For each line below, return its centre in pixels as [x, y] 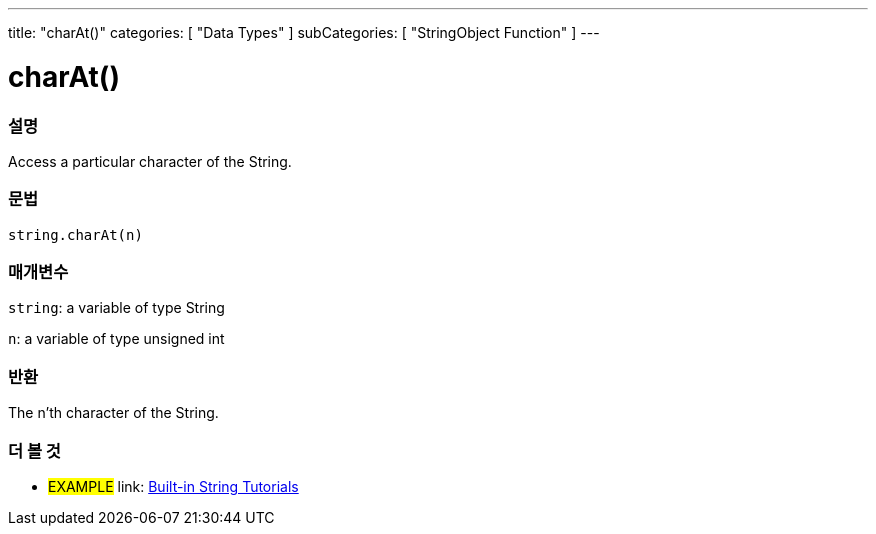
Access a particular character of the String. [150, 161]
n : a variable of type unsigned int [116, 339]
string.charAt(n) [75, 234]
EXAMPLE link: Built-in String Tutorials [173, 486]
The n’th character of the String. [113, 413]
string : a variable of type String [116, 308]
